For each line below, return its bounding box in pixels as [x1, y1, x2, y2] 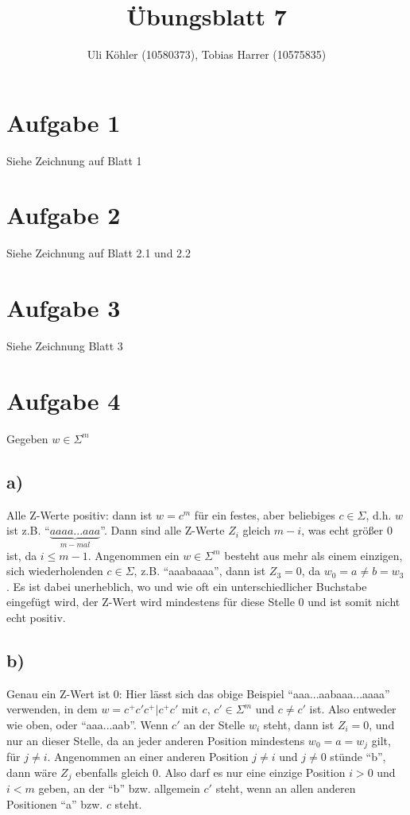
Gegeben [6, 430, 48, 446]
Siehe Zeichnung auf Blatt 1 [6, 152, 142, 168]
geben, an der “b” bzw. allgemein [38, 780, 200, 797]
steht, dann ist [263, 717, 335, 732]
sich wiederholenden [6, 562, 103, 579]
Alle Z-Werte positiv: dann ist [6, 506, 153, 523]
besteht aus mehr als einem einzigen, [224, 547, 403, 563]
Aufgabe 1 [6, 106, 121, 138]
